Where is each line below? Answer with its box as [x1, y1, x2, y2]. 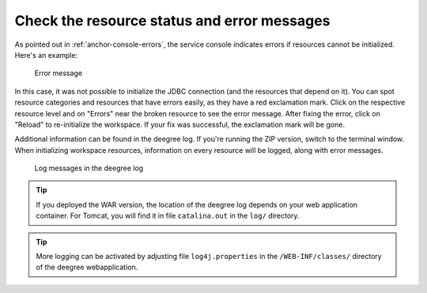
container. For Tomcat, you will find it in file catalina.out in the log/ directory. [36, 211, 300, 221]
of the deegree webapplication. [36, 262, 138, 272]
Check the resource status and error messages [14, 12, 331, 29]
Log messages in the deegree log [34, 163, 144, 173]
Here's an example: [14, 50, 78, 59]
